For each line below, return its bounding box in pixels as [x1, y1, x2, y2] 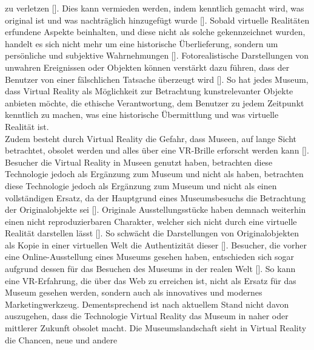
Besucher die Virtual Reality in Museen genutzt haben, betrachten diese [5, 155, 273, 168]
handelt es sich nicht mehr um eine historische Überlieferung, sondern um [5, 37, 278, 50]
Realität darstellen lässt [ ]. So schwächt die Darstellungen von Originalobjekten [5, 227, 299, 239]
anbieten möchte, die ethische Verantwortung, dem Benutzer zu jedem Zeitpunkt [5, 96, 304, 109]
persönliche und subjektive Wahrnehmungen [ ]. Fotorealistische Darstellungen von [5, 49, 309, 62]
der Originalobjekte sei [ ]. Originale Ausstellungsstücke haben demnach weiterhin [5, 203, 306, 216]
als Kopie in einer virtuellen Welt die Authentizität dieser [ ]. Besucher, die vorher [5, 238, 307, 251]
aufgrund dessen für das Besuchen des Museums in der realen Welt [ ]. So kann [5, 262, 296, 275]
